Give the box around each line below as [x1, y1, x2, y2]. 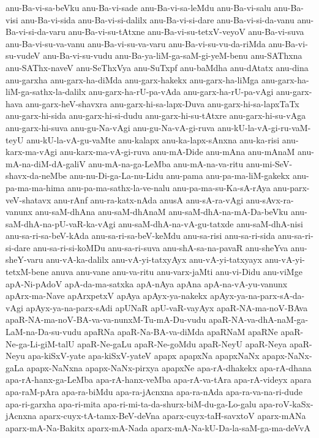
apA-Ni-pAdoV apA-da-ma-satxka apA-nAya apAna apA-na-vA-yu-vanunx [6, 277, 288, 290]
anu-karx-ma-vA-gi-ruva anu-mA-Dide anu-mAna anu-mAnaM [59, 145, 295, 158]
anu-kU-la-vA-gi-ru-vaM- [217, 121, 311, 134]
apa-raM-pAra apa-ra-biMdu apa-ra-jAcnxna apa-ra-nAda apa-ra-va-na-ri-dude [6, 385, 302, 398]
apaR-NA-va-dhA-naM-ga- [208, 313, 309, 326]
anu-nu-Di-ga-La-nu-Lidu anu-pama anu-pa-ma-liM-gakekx [69, 169, 290, 182]
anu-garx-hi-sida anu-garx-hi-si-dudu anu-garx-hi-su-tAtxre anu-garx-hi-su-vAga [6, 109, 306, 122]
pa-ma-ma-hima [6, 181, 65, 194]
